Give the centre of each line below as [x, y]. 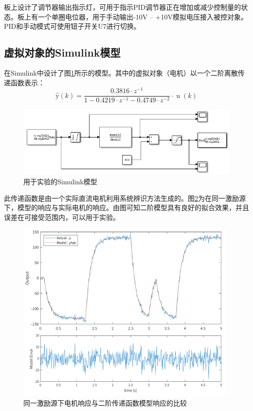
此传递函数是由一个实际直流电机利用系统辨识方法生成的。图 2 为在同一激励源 [125, 198]
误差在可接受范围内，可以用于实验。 [62, 217]
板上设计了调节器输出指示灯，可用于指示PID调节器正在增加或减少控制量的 [123, 7]
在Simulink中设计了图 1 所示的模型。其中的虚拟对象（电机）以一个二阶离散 [121, 72]
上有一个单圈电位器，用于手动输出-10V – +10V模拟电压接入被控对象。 [136, 16]
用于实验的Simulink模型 [60, 181]
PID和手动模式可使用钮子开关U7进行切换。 [72, 26]
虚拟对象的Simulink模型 [62, 52]
